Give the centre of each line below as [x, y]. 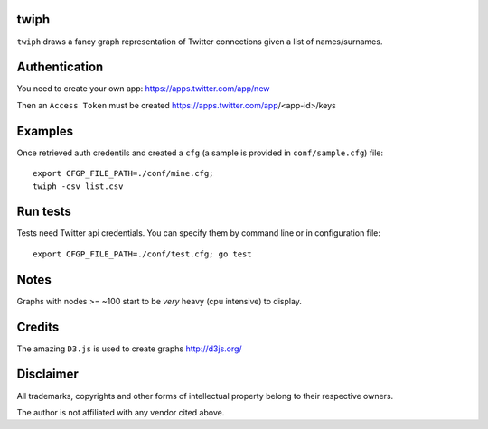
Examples [45, 131]
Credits [38, 326]
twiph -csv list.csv [78, 186]
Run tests [44, 212]
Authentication [60, 67]
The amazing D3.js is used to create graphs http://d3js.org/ [130, 349]
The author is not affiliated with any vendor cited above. [121, 412]
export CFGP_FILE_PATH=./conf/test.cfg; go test [142, 254]
